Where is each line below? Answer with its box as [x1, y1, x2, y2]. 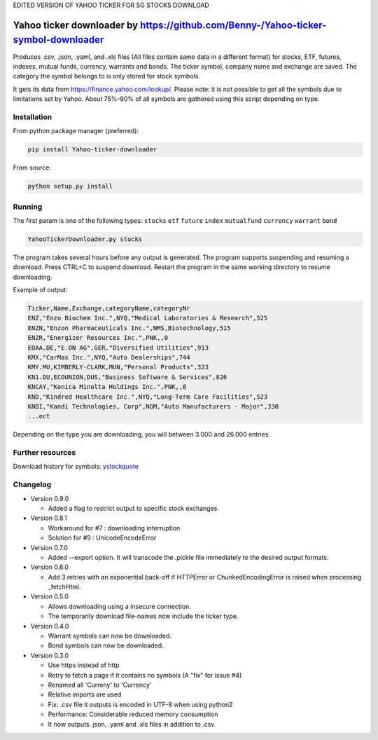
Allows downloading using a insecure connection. [48, 602, 192, 610]
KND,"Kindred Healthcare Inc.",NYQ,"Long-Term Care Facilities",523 [27, 392, 268, 401]
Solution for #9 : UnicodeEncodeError [48, 533, 157, 542]
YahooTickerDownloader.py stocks [27, 235, 143, 243]
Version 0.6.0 [30, 563, 69, 571]
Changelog [13, 480, 52, 490]
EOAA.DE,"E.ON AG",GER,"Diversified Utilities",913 [27, 343, 209, 352]
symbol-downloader [13, 34, 104, 46]
